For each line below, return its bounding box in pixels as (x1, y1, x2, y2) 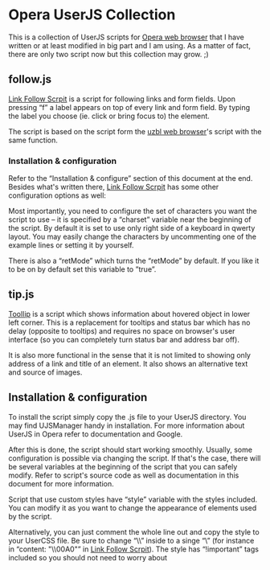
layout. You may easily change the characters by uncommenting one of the (8, 232, 257, 242)
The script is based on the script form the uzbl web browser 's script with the (8, 126, 262, 136)
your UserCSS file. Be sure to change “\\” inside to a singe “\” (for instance (8, 535, 255, 545)
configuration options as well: (8, 191, 107, 200)
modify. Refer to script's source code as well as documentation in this (8, 470, 239, 480)
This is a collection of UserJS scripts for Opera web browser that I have (8, 32, 245, 42)
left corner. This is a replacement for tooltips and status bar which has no (8, 318, 251, 327)
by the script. (8, 511, 52, 521)
